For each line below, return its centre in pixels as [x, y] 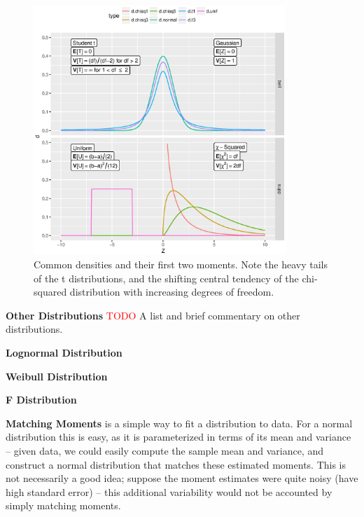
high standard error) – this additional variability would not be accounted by [169, 491]
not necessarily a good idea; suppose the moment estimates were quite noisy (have [182, 478]
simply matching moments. [63, 505]
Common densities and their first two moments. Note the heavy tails [181, 264]
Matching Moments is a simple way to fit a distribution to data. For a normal [179, 423]
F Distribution [41, 400]
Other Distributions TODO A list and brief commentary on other [153, 315]
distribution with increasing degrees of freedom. [172, 292]
